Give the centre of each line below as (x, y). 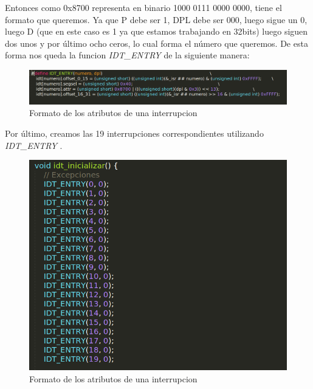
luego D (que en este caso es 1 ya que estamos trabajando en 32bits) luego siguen (156, 31)
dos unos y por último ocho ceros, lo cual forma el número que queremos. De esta (156, 43)
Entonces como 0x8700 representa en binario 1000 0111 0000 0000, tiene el (143, 7)
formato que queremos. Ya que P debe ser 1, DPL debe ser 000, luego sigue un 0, (156, 19)
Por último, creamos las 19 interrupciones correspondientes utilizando (134, 133)
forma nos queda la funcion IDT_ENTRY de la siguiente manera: (127, 55)
